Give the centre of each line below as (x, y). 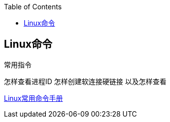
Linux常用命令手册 (34, 98)
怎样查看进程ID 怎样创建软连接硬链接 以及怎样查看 (85, 81)
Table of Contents (33, 7)
